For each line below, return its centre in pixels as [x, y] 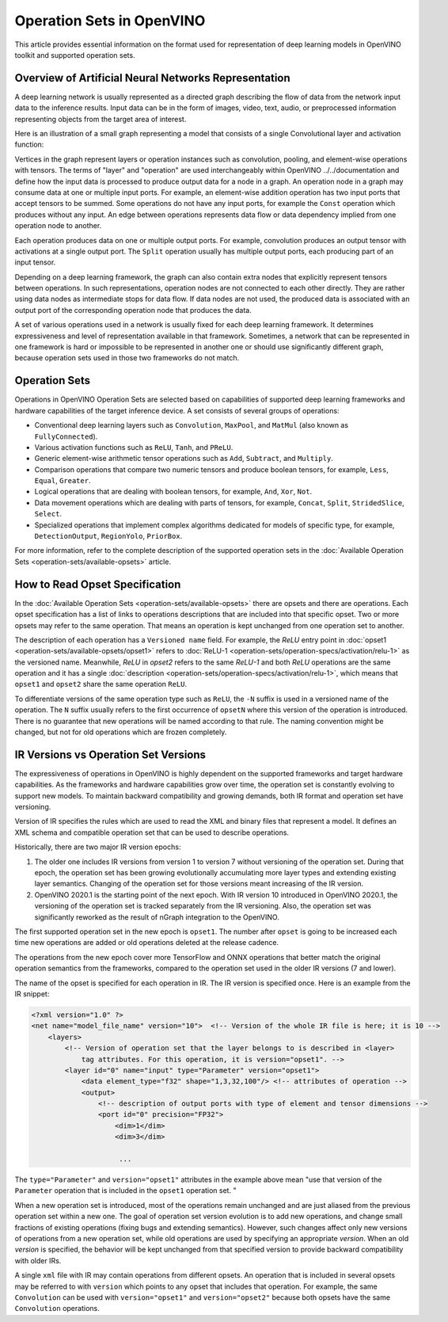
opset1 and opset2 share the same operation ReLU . [101, 684]
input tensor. [35, 262]
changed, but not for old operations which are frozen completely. [121, 732]
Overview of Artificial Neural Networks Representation [152, 78]
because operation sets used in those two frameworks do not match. [127, 358]
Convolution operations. [57, 1309]
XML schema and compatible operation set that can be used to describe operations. [152, 832]
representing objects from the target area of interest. [101, 119]
